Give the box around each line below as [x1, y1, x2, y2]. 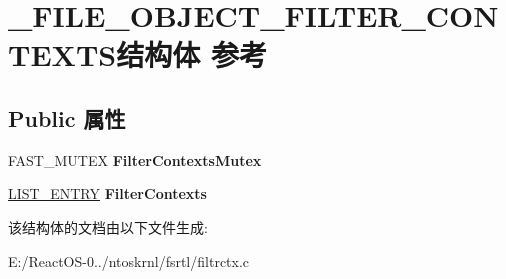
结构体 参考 [116, 34, 267, 75]
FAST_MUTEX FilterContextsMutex [8, 149, 262, 170]
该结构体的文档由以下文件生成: [8, 216, 208, 237]
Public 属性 [8, 102, 126, 133]
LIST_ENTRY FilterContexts [8, 183, 207, 204]
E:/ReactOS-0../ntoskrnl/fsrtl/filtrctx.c [8, 250, 250, 271]
